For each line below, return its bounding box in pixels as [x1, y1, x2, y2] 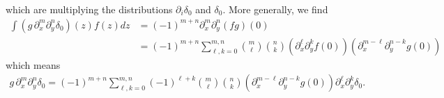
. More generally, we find [222, 2, 328, 16]
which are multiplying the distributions [6, 2, 173, 16]
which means [6, 57, 61, 72]
